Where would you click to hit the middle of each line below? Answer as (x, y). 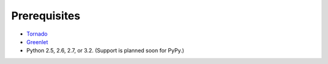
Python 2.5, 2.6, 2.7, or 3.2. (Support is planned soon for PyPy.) (105, 51)
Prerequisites (46, 16)
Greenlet (37, 42)
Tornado (37, 34)
